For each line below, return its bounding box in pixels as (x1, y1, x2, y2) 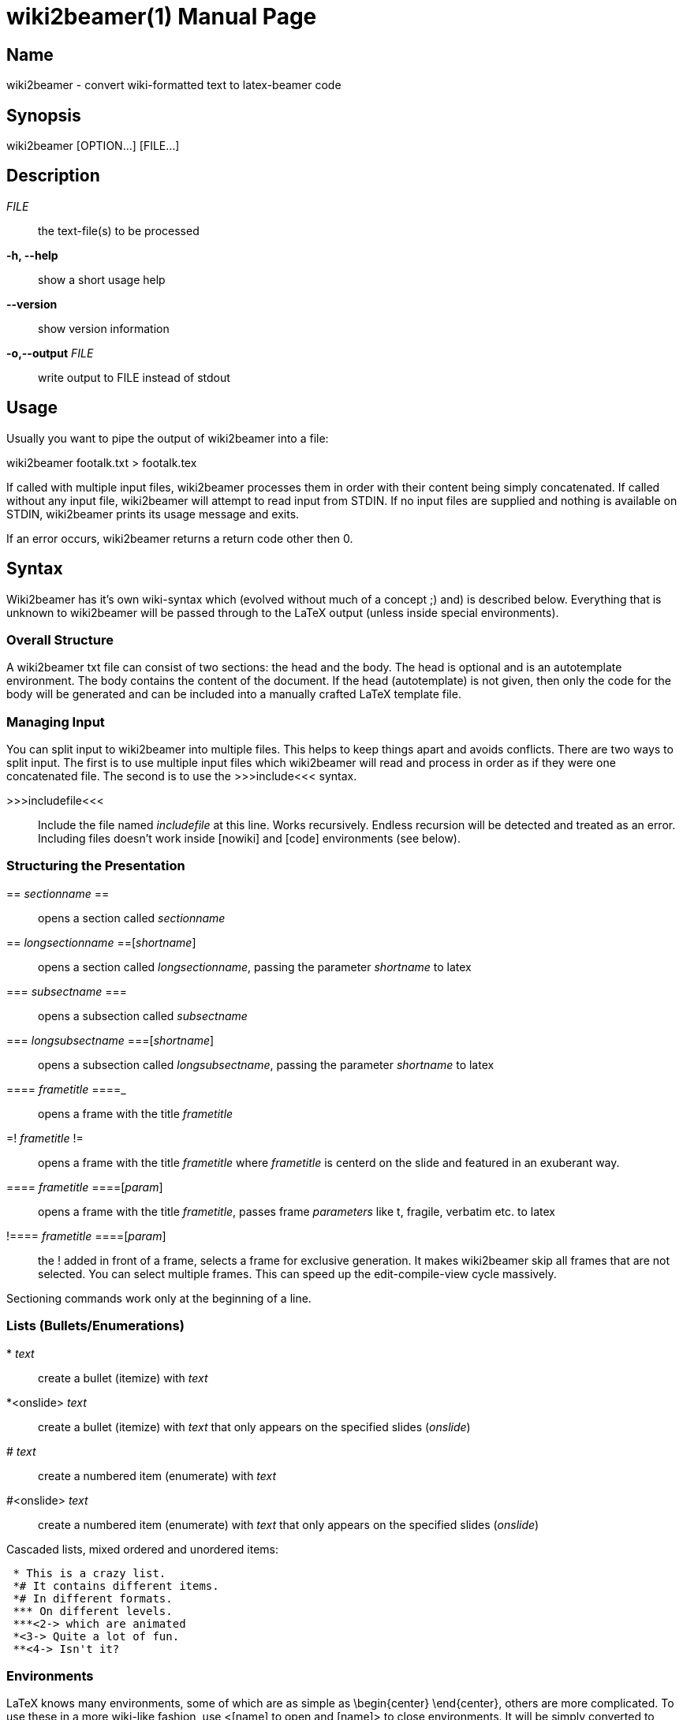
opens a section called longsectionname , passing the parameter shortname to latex (38, 959, 472, 974)
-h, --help (6, 248, 58, 262)
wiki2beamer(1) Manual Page (6, 3, 317, 30)
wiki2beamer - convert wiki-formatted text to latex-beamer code (6, 78, 341, 92)
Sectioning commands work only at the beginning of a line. (6, 1291, 312, 1305)
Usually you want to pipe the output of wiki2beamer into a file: (6, 431, 329, 445)
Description (6, 166, 100, 186)
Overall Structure (6, 631, 114, 648)
